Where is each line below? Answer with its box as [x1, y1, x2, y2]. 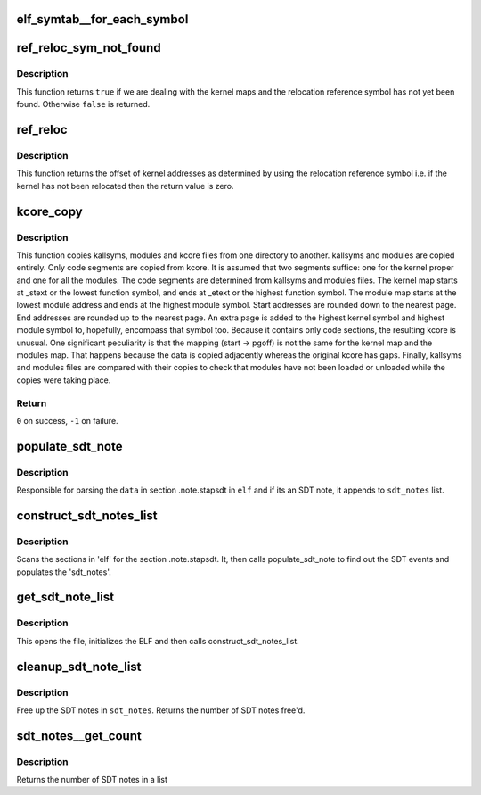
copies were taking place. [16, 375, 111, 385]
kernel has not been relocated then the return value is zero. [16, 180, 234, 191]
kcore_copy [16, 203, 84, 219]
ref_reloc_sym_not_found [16, 40, 161, 55]
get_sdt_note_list [16, 590, 115, 605]
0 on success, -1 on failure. [16, 415, 119, 426]
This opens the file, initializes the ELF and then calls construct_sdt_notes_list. [16, 635, 300, 646]
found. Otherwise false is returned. [16, 99, 151, 110]
